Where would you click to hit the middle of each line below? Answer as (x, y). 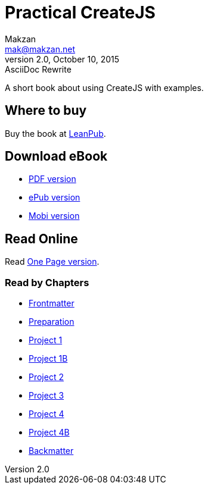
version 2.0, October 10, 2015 (62, 59)
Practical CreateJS (80, 12)
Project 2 (46, 377)
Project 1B (48, 359)
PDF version (52, 179)
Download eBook (56, 156)
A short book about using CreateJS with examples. (104, 87)
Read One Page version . (52, 262)
